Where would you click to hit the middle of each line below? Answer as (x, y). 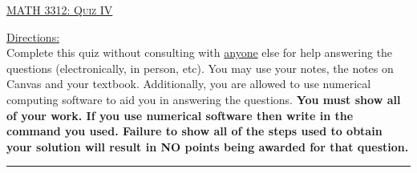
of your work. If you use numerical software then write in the (180, 115)
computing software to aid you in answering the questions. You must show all (204, 99)
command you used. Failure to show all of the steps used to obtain (194, 131)
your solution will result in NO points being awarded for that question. (208, 146)
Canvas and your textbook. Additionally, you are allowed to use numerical (189, 84)
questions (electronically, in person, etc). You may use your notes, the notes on (200, 68)
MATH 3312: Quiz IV (60, 10)
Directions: (33, 36)
